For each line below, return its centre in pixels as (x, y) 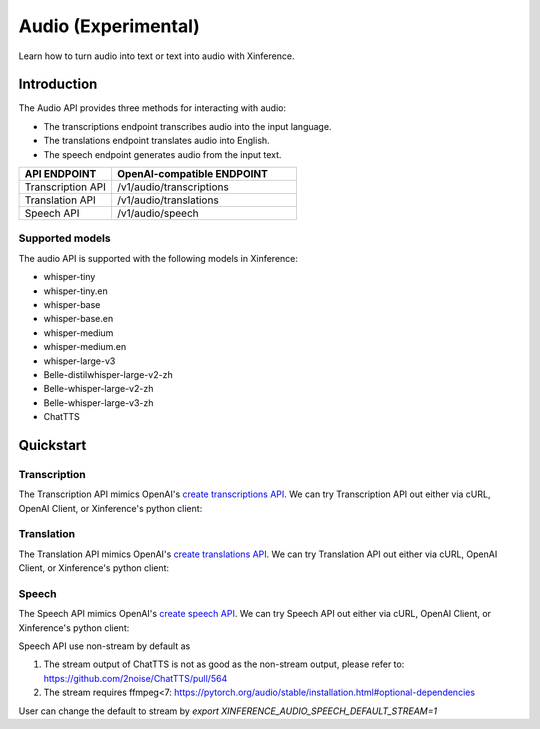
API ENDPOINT (60, 174)
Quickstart (52, 445)
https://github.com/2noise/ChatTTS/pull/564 (135, 678)
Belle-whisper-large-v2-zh (98, 389)
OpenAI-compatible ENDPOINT (192, 174)
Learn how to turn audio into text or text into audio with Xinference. (156, 56)
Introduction (58, 84)
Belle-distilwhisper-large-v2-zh (108, 374)
